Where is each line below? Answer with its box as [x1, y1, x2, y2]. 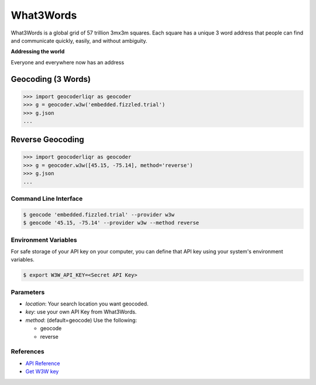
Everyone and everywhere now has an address [11, 59, 125, 66]
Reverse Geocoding [11, 135, 84, 145]
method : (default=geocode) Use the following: [25, 317, 138, 324]
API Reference [25, 360, 60, 367]
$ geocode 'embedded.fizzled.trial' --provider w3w [23, 211, 175, 218]
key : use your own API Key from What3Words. [25, 308, 137, 315]
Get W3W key [25, 368, 59, 375]
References [11, 348, 44, 356]
